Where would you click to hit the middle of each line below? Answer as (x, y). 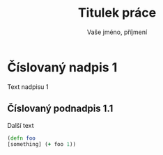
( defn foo (22, 138)
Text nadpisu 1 (28, 87)
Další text (21, 125)
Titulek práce (117, 13)
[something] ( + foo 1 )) (42, 145)
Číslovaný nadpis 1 (62, 67)
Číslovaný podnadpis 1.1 (60, 109)
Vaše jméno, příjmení (117, 32)
